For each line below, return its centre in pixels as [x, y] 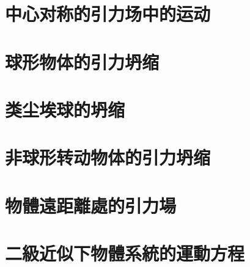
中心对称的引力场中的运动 [108, 14]
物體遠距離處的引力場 [91, 205]
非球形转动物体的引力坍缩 [108, 157]
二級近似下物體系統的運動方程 [125, 253]
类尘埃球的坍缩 [65, 109]
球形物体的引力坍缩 [82, 61]
